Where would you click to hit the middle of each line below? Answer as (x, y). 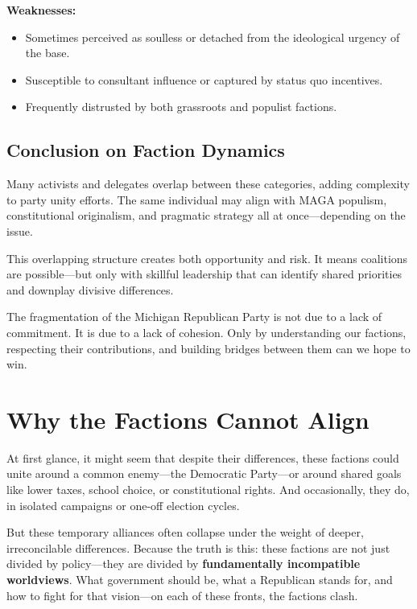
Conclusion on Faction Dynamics (146, 150)
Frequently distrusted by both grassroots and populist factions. (181, 107)
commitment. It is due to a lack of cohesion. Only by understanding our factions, (206, 332)
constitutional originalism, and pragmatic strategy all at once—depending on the (206, 215)
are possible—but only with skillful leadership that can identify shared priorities (204, 274)
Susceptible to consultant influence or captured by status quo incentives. (204, 79)
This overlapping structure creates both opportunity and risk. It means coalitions (207, 258)
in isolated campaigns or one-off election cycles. (123, 505)
